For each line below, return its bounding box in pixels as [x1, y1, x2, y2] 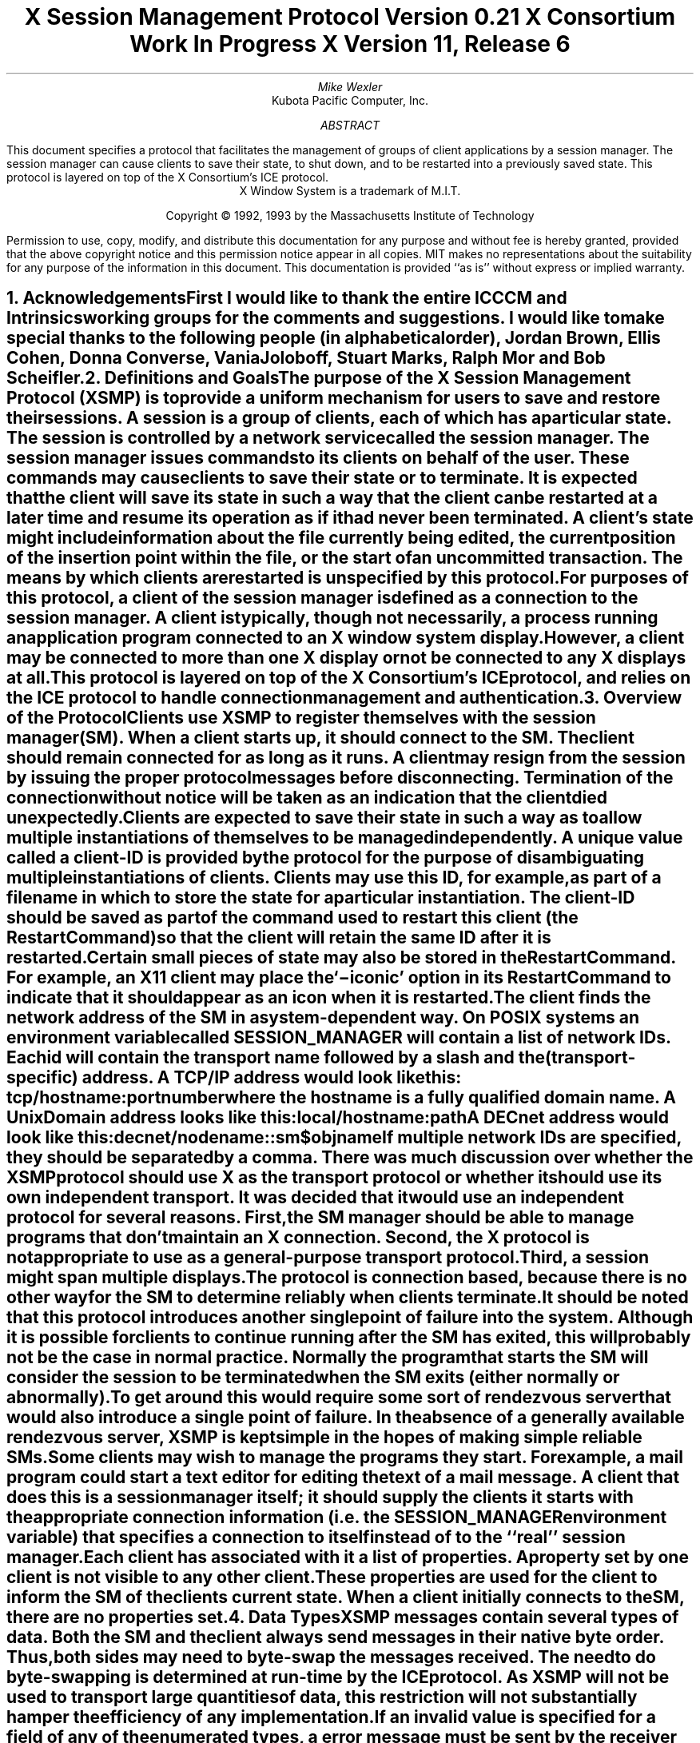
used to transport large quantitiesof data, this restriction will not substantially [6, 1687, 638, 1708]
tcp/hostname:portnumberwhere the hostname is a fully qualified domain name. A [6, 1087, 676, 1108]
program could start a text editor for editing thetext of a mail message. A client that [6, 1467, 680, 1488]
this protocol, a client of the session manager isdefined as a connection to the [6, 588, 638, 608]
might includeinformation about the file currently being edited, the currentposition [6, 528, 676, 548]
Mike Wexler [317, 79, 383, 94]
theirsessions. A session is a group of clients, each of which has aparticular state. [6, 408, 672, 429]
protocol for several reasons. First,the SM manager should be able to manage [6, 1207, 634, 1228]
